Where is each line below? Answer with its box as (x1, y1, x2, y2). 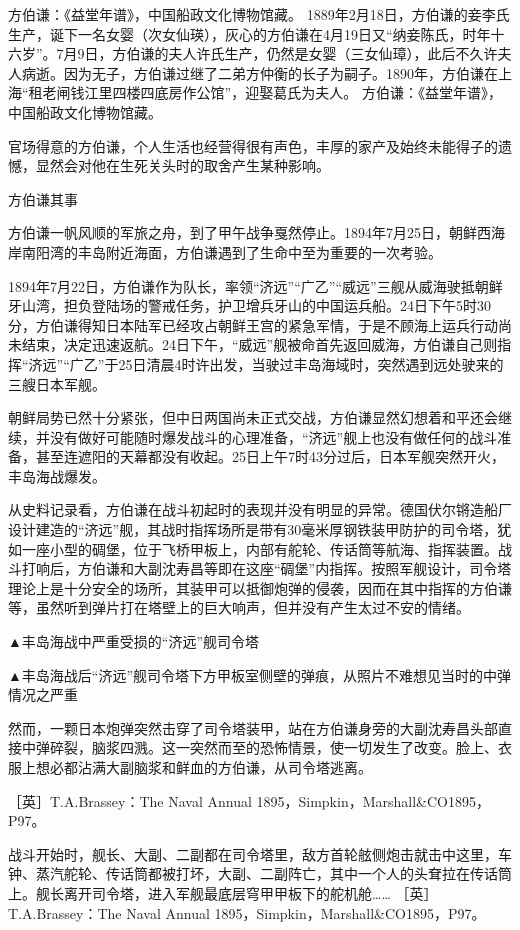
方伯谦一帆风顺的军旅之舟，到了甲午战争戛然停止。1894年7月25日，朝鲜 (8, 222, 477, 243)
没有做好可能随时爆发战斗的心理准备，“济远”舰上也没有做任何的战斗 (49, 426, 498, 447)
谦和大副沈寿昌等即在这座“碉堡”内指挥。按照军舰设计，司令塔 (105, 558, 512, 579)
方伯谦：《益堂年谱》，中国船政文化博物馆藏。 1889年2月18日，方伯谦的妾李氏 (8, 4, 510, 24)
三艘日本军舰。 (8, 373, 106, 394)
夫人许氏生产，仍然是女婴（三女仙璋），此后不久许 (168, 43, 498, 64)
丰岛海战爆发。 (8, 465, 106, 486)
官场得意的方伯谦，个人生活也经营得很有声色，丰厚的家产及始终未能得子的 (8, 135, 498, 156)
